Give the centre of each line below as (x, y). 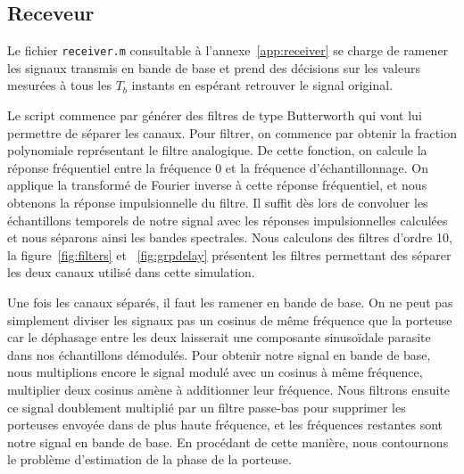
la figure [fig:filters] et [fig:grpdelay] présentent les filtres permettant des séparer (229, 254)
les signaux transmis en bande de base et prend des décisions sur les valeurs (214, 67)
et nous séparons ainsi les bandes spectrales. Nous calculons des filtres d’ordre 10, (230, 237)
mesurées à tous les (59, 85)
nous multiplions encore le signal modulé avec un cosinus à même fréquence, (215, 372)
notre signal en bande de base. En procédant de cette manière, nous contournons (228, 441)
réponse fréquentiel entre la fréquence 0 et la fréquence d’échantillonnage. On (218, 167)
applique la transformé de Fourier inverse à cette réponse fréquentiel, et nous (217, 185)
